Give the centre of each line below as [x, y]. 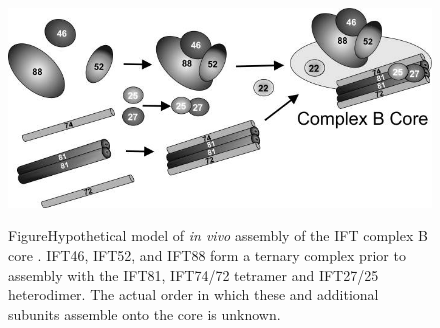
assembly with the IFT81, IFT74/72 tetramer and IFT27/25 [193, 274]
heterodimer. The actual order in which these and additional [193, 294]
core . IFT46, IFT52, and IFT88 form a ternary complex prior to [207, 255]
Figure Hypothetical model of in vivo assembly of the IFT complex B [218, 235]
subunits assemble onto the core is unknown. [144, 313]
